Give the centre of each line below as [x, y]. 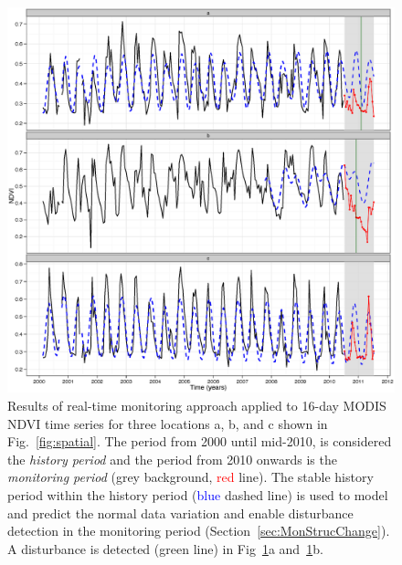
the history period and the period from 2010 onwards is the [172, 459]
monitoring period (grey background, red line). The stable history [190, 477]
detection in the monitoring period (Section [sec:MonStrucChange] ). [199, 531]
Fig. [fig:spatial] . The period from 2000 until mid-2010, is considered [200, 441]
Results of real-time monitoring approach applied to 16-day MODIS [197, 405]
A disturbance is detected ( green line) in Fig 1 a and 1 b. [165, 548]
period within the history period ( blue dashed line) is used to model [198, 494]
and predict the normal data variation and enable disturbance [180, 513]
